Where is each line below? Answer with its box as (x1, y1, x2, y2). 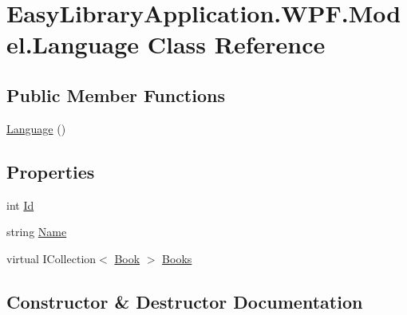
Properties (6, 159, 95, 183)
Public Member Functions (6, 82, 225, 107)
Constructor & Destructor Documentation (6, 289, 363, 313)
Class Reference (147, 28, 326, 61)
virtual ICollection (6, 250, 97, 266)
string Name (6, 223, 67, 240)
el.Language (6, 28, 140, 61)
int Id (6, 196, 34, 213)
